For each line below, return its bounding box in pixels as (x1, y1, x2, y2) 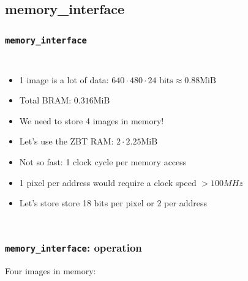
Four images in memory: (5, 264, 96, 277)
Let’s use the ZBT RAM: (19, 135, 114, 148)
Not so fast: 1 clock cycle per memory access (19, 155, 187, 168)
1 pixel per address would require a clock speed (19, 176, 197, 189)
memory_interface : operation (5, 239, 142, 255)
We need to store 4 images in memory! (19, 114, 164, 127)
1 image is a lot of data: (19, 73, 109, 86)
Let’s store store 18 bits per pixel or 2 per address (19, 197, 207, 209)
